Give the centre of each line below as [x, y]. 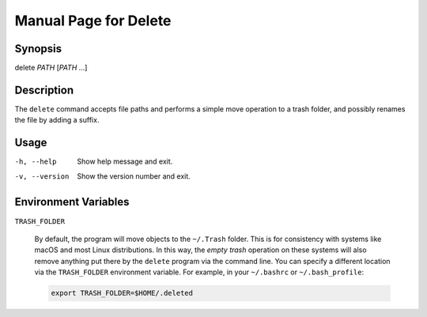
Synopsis [38, 49]
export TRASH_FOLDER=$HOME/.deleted [122, 293]
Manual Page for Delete [93, 21]
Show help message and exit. [125, 161]
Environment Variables [72, 202]
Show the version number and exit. [134, 176]
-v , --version [42, 176]
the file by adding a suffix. [57, 120]
